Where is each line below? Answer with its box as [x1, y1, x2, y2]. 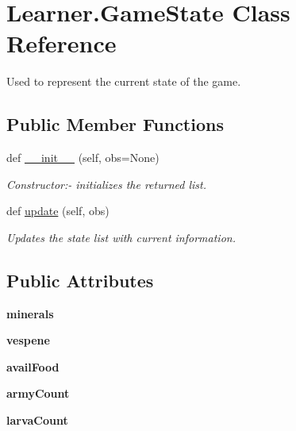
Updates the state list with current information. [6, 229, 236, 245]
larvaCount [6, 412, 68, 429]
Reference [6, 27, 117, 60]
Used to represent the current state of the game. [6, 73, 241, 90]
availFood [6, 358, 60, 375]
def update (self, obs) [6, 202, 110, 219]
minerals [6, 305, 54, 321]
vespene [6, 332, 50, 348]
